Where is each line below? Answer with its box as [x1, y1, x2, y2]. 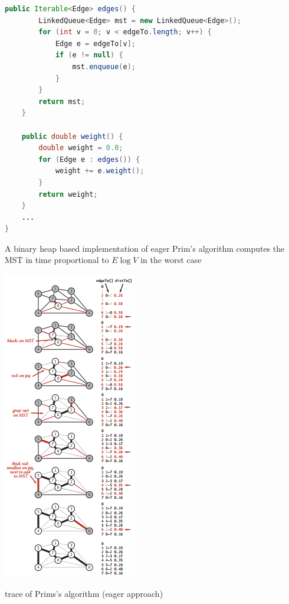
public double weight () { [21, 132, 123, 141]
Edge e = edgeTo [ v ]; [55, 39, 136, 48]
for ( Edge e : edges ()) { [38, 155, 140, 164]
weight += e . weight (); [55, 167, 144, 176]
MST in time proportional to [5, 254, 109, 266]
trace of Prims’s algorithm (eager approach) [5, 587, 163, 599]
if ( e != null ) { [55, 51, 123, 60]
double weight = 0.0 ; [38, 144, 123, 152]
